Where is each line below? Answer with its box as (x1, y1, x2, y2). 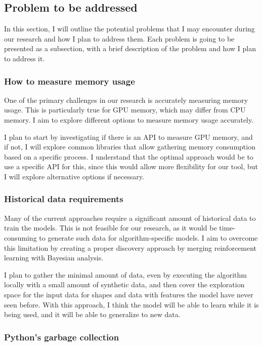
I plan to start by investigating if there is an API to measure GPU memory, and (4, 131, 253, 142)
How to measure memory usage (4, 74, 135, 87)
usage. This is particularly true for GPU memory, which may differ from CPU (4, 104, 246, 115)
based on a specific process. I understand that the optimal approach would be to (4, 151, 253, 162)
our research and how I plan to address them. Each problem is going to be (4, 33, 235, 44)
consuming (4, 232, 37, 243)
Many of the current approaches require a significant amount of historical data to (4, 212, 256, 223)
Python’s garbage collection (4, 330, 119, 343)
